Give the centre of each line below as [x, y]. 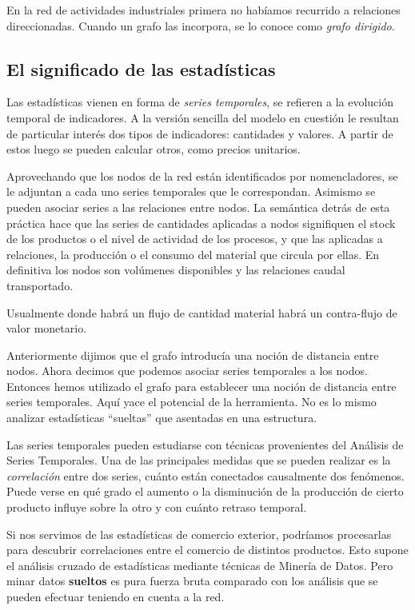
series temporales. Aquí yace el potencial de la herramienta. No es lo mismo [192, 402]
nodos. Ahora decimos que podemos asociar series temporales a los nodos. [187, 371]
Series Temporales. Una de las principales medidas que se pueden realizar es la [199, 460]
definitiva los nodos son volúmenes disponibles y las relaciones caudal [176, 270]
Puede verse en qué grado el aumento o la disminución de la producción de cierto [205, 491]
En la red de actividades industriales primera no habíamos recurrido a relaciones [204, 10]
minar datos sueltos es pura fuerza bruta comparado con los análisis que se [192, 581]
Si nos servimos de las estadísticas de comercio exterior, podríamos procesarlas [199, 534]
